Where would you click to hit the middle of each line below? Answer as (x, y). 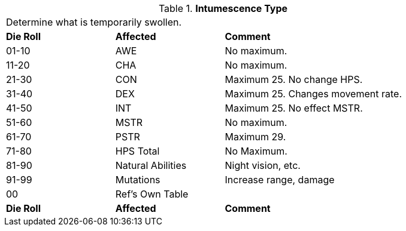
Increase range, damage (280, 180)
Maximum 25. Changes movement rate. (313, 94)
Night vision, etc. (263, 165)
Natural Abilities (151, 165)
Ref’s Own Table (152, 194)
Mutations (138, 180)
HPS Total (137, 151)
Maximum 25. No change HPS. (294, 79)
